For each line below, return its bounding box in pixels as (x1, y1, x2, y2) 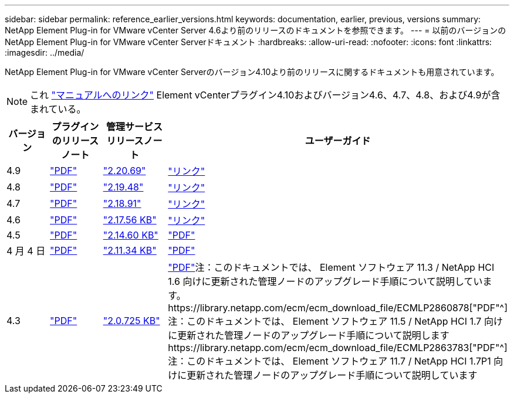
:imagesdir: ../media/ (5, 47, 84, 57)
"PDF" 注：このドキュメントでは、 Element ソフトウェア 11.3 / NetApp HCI (168, 261, 495, 273)
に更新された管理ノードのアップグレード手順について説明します (168, 329, 449, 341)
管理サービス (106, 121, 163, 132)
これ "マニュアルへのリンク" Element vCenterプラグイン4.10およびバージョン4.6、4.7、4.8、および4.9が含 (30, 89, 501, 101)
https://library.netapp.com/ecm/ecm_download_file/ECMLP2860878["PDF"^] (168, 302, 508, 314)
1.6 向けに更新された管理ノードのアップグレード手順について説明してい (168, 275, 483, 287)
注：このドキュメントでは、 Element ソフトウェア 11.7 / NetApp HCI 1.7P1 (168, 355, 491, 367)
